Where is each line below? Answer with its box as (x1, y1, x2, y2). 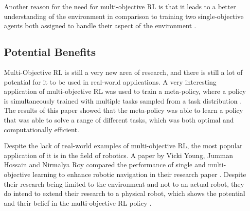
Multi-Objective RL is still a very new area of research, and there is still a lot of (4, 67, 243, 77)
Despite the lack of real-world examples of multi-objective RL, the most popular (4, 141, 243, 151)
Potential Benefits (4, 44, 96, 59)
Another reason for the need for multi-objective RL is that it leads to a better (4, 1, 236, 11)
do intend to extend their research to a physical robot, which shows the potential (4, 188, 245, 198)
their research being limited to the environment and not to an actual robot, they (4, 178, 244, 189)
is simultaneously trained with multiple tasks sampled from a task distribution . (4, 95, 242, 105)
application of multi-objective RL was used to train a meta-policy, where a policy (4, 86, 246, 96)
